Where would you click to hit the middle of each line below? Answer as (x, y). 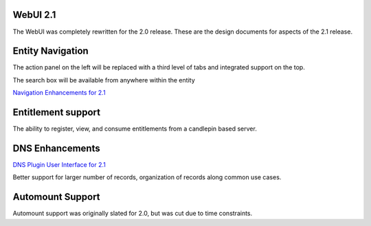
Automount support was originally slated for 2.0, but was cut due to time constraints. (133, 214)
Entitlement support (57, 112)
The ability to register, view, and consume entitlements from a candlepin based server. (135, 129)
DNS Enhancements (56, 148)
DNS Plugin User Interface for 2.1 (59, 165)
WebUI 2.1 (34, 15)
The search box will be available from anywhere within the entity (104, 80)
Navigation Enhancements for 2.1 (59, 93)
